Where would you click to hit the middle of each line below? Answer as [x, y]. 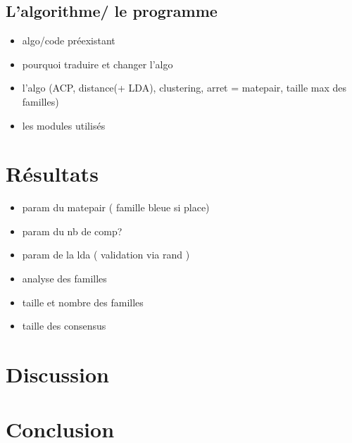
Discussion [57, 374]
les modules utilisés [64, 125]
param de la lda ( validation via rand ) [106, 255]
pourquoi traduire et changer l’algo [98, 64]
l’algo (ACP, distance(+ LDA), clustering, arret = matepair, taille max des [184, 88]
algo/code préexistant [69, 40]
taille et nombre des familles [83, 302]
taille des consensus [64, 326]
